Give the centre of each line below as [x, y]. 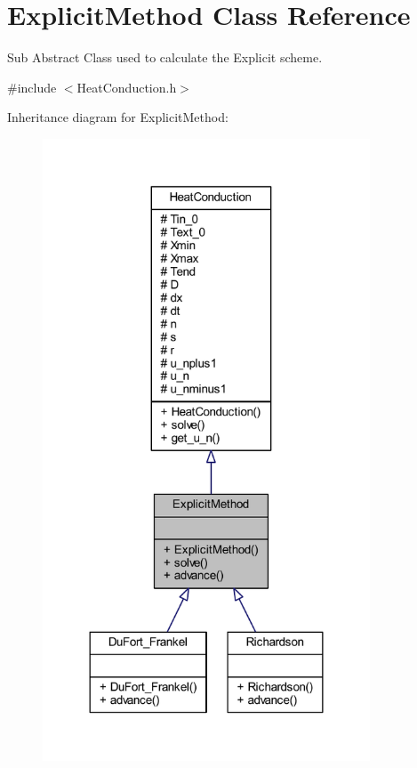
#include [32, 87]
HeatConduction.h [127, 87]
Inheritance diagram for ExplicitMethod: [118, 117]
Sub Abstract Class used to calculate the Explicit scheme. [165, 57]
